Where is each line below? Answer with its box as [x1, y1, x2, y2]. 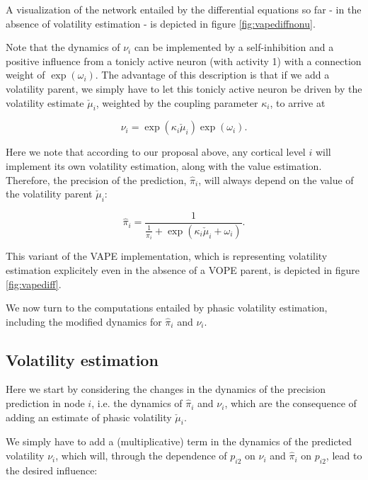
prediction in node [6, 396, 85, 411]
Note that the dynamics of [6, 40, 120, 55]
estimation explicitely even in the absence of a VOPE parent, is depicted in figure [6, 262, 360, 277]
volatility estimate [6, 95, 84, 110]
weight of [6, 67, 45, 82]
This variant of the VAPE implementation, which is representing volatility [6, 248, 328, 263]
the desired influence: [6, 462, 98, 477]
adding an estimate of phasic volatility [6, 409, 172, 424]
